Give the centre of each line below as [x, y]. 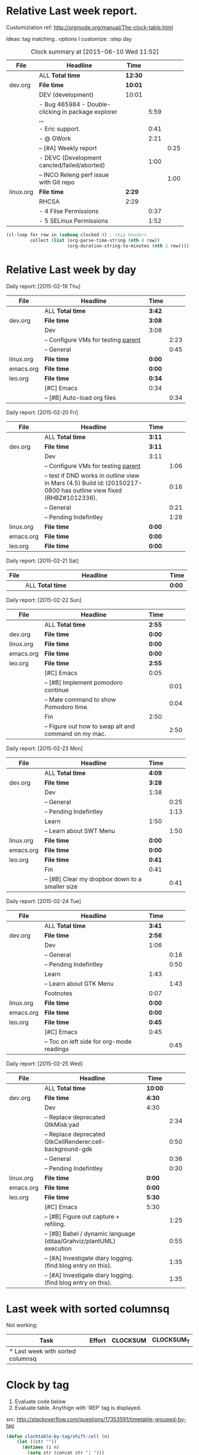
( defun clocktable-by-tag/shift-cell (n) [58, 1436]
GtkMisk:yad [62, 1124]
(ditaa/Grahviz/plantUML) [80, 1241]
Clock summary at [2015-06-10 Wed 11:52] [94, 52]
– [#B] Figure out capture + [82, 1216]
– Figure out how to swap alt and [89, 726]
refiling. [55, 1224]
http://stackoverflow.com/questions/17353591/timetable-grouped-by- [102, 1419]
